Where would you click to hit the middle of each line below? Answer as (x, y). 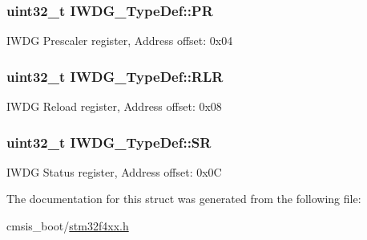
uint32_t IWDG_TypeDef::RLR (115, 76)
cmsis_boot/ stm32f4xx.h (68, 226)
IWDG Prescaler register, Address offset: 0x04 (120, 41)
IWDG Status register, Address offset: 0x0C (114, 171)
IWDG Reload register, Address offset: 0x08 (114, 106)
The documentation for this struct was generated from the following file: (184, 199)
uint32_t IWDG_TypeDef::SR (109, 142)
